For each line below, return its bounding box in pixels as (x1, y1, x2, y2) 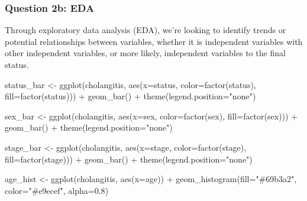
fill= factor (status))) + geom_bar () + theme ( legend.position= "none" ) (5, 90, 256, 102)
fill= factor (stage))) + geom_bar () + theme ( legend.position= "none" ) (5, 153, 253, 165)
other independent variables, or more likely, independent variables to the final (5, 47, 286, 59)
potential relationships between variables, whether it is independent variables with (5, 35, 303, 47)
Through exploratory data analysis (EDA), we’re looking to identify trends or (5, 24, 286, 36)
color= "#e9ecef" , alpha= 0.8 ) (5, 184, 109, 196)
